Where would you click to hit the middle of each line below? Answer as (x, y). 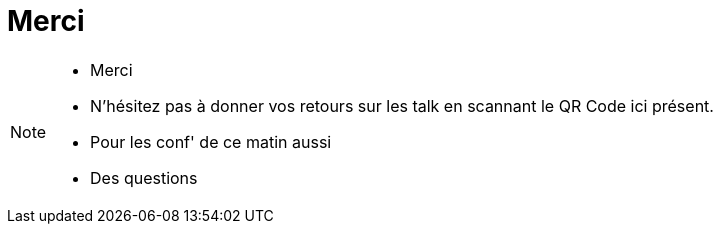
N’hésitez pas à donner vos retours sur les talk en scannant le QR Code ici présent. (402, 105)
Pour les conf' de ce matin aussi (211, 141)
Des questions (144, 177)
